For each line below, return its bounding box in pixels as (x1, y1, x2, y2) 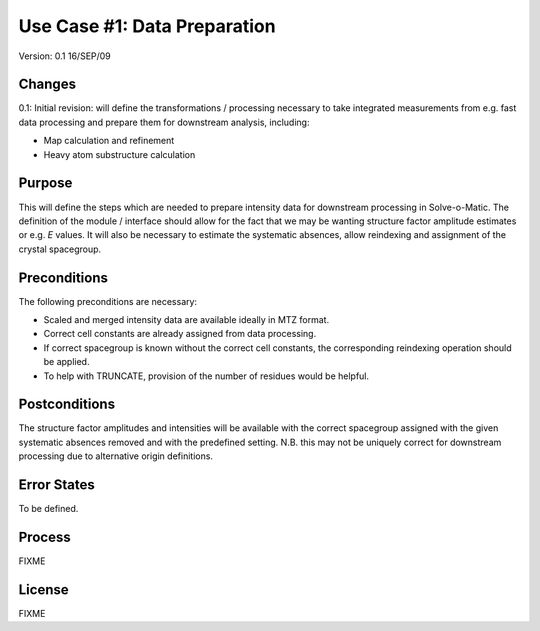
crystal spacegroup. (18, 243, 102, 255)
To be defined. (18, 503, 79, 515)
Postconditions (18, 396, 115, 413)
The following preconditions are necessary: (18, 295, 198, 307)
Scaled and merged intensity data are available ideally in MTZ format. (43, 314, 330, 325)
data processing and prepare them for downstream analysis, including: (18, 116, 310, 128)
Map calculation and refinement (43, 135, 175, 147)
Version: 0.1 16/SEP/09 (18, 50, 112, 62)
